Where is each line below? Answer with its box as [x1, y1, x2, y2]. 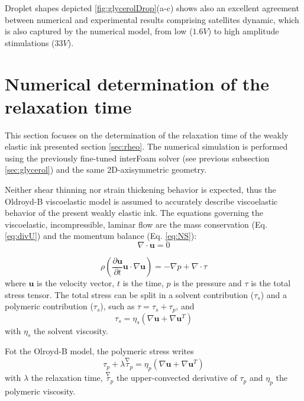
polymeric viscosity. [5, 385, 76, 397]
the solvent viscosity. [33, 324, 108, 337]
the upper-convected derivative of [116, 371, 237, 384]
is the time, [122, 277, 164, 289]
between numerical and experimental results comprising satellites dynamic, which [5, 13, 299, 25]
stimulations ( [5, 36, 55, 48]
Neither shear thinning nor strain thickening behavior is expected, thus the [5, 183, 276, 196]
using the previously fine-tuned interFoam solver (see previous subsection [5, 151, 270, 164]
